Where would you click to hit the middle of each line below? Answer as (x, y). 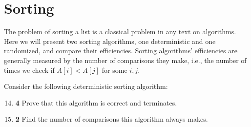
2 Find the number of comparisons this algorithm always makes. (112, 119)
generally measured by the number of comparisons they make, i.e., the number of (125, 60)
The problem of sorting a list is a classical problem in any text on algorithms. (120, 32)
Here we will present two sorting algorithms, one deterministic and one (110, 41)
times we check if (29, 70)
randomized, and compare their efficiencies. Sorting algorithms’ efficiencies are (121, 51)
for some (115, 70)
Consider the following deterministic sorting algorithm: (86, 86)
